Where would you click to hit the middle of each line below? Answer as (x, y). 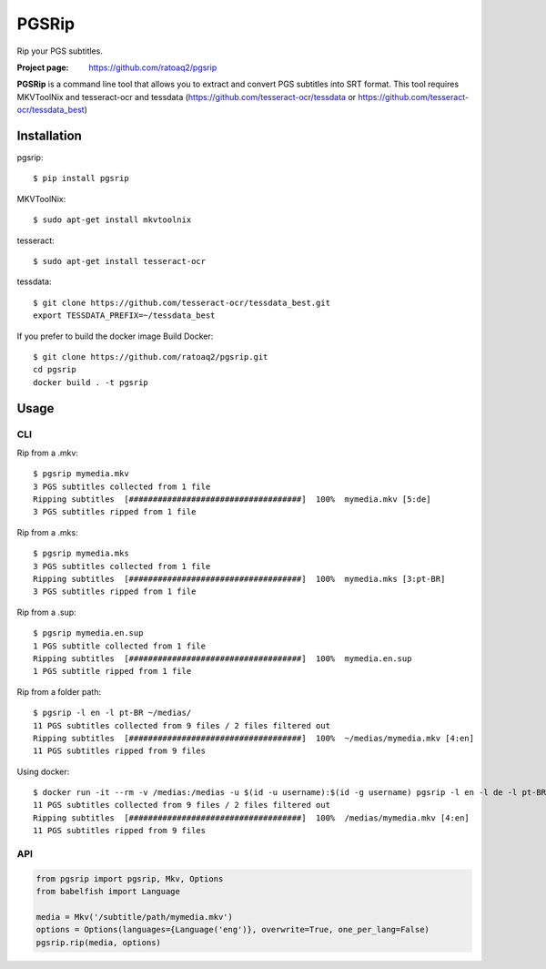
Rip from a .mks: (47, 532)
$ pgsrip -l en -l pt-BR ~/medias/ (112, 713)
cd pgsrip (55, 370)
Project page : (43, 67)
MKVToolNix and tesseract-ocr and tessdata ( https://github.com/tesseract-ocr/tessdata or (187, 97)
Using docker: (43, 771)
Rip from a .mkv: (48, 453)
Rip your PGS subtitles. (60, 51)
